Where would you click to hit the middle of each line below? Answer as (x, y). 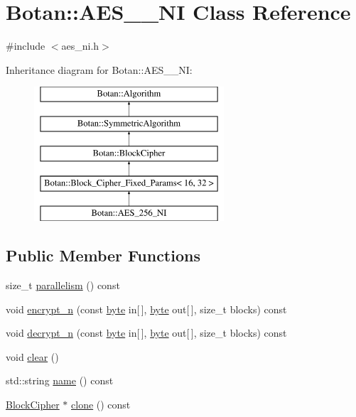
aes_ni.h (80, 46)
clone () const (101, 405)
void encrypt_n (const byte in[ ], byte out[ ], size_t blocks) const (146, 309)
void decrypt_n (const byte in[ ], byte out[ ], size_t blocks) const (146, 333)
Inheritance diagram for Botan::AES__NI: (99, 69)
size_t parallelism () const (63, 285)
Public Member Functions (103, 255)
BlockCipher (33, 405)
